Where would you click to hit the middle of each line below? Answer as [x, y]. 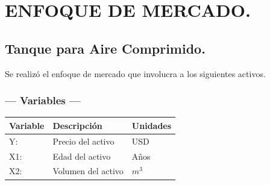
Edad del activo [82, 156]
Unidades [152, 125]
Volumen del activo [88, 171]
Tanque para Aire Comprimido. [105, 48]
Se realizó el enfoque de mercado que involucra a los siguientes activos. [135, 73]
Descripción [77, 125]
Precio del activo [83, 141]
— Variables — [43, 100]
